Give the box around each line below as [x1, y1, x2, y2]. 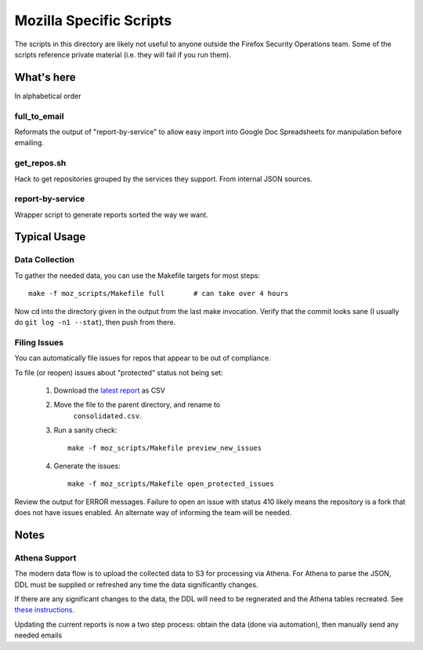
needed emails [14, 630, 63, 640]
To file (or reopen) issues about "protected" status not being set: [14, 367, 223, 377]
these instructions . [14, 605, 74, 615]
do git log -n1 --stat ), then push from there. [14, 317, 176, 327]
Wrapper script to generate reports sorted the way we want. [14, 210, 209, 219]
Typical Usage [14, 230, 86, 243]
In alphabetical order [14, 91, 81, 100]
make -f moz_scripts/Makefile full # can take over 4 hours [28, 289, 289, 298]
